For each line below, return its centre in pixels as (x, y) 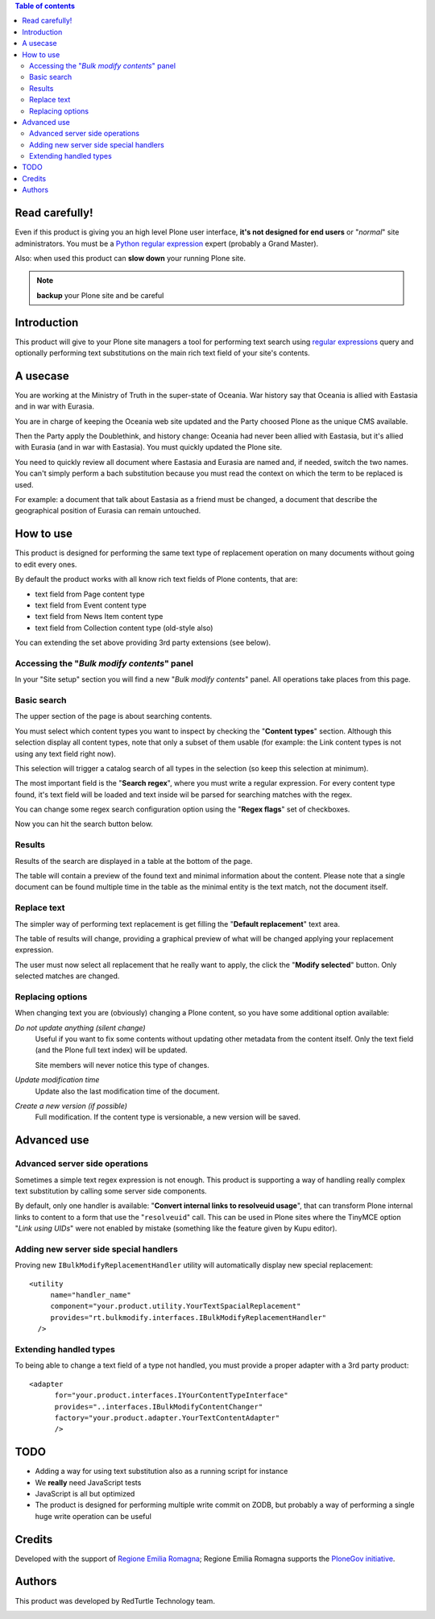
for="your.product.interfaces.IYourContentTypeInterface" (172, 1395)
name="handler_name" (91, 1295)
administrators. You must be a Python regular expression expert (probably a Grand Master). (167, 243)
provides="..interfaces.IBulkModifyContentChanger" (159, 1407)
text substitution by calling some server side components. (111, 1191)
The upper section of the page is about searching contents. (114, 716)
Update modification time (57, 1080)
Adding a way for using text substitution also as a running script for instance (162, 1472)
